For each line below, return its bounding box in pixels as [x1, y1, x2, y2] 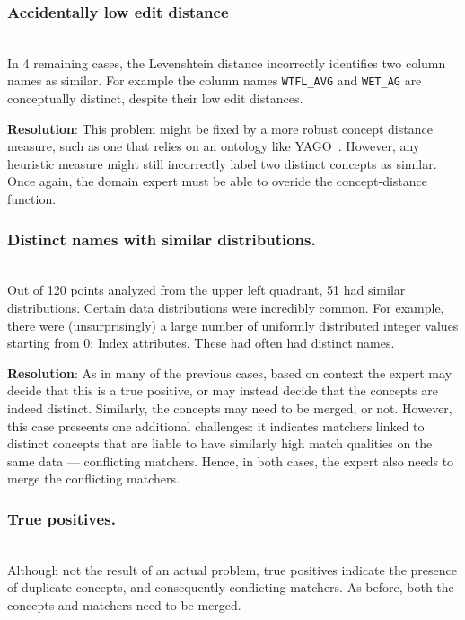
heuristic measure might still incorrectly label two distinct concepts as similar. [7, 154, 437, 173]
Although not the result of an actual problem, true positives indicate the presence [7, 560, 457, 579]
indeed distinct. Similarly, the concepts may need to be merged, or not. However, [7, 399, 452, 417]
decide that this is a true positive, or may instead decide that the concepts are [7, 381, 438, 400]
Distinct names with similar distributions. [7, 227, 316, 250]
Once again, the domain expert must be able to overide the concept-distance [7, 172, 428, 190]
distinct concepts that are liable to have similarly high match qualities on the [7, 434, 433, 453]
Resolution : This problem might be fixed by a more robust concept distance [7, 119, 433, 137]
